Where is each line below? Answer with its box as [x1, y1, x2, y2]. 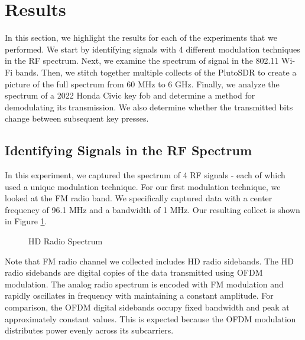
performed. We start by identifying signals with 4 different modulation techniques [5, 42, 300, 55]
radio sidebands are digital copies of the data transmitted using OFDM [5, 266, 263, 279]
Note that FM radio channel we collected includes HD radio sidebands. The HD [5, 254, 294, 267]
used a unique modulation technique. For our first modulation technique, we [5, 180, 281, 192]
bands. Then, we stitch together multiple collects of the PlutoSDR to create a [15, 66, 297, 78]
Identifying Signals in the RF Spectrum [5, 141, 252, 159]
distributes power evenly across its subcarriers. [5, 324, 174, 336]
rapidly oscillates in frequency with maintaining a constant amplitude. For [5, 289, 274, 302]
